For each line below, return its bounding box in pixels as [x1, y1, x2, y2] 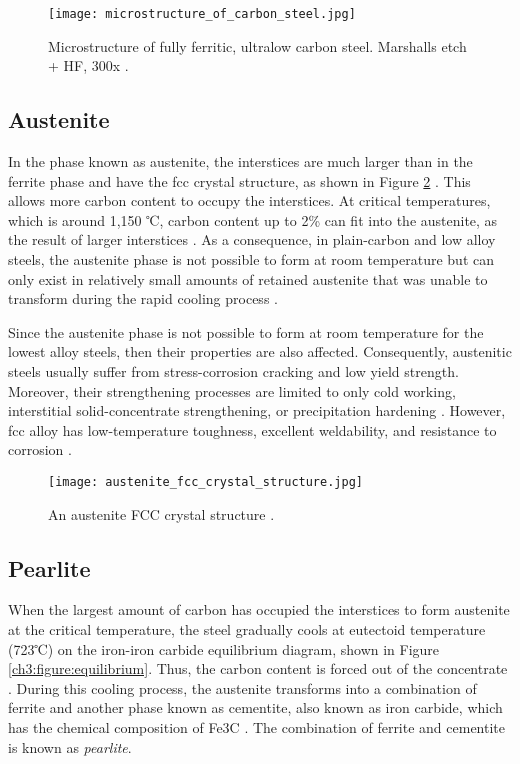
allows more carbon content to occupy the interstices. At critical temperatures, [8, 190, 491, 211]
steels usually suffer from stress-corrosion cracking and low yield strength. [8, 360, 459, 381]
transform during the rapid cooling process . [8, 288, 278, 309]
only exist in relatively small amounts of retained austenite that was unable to [8, 268, 488, 289]
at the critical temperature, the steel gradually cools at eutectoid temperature [8, 619, 486, 639]
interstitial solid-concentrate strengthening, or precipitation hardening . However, [8, 400, 506, 421]
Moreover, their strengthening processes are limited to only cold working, [8, 380, 456, 401]
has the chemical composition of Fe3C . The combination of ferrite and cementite [8, 716, 506, 737]
